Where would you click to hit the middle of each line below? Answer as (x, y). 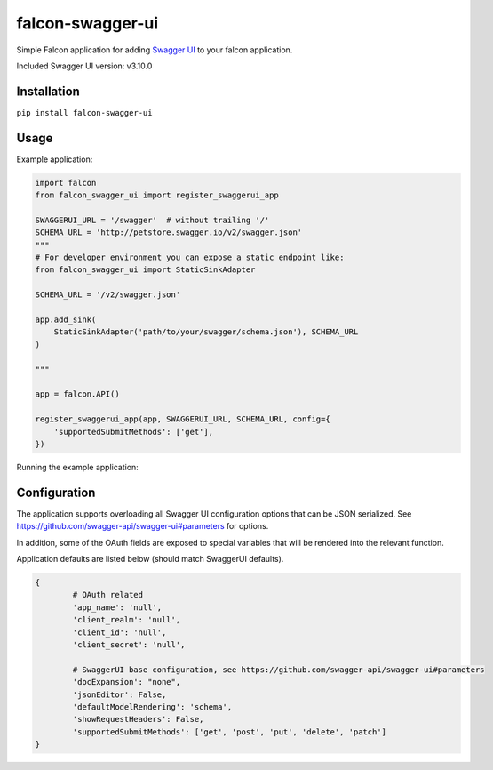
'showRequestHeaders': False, (138, 719)
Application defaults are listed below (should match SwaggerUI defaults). (150, 559)
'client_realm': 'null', (127, 620)
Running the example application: (78, 467)
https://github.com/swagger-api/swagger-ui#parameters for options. (143, 526)
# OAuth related (108, 595)
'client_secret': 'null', (129, 644)
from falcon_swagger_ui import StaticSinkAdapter (145, 270)
